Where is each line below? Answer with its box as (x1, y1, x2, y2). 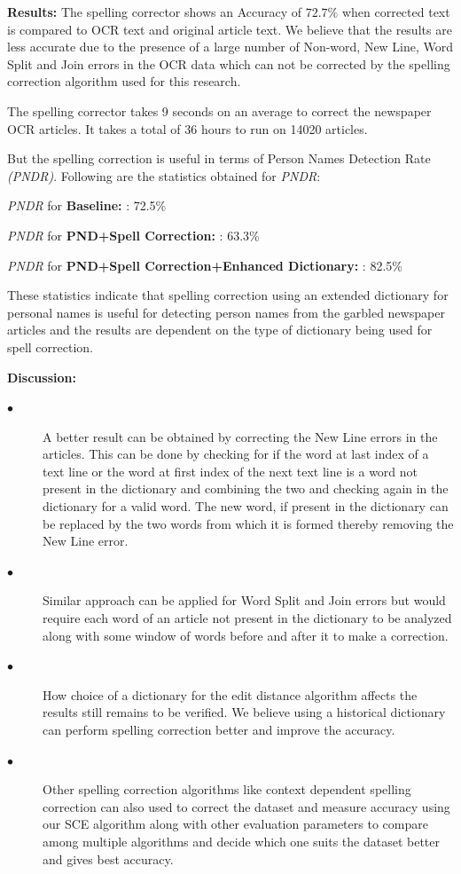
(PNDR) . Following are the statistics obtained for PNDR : (7, 166, 321, 185)
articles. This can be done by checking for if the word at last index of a (43, 445, 429, 463)
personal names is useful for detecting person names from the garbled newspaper (7, 303, 445, 321)
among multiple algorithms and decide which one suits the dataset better (43, 831, 440, 850)
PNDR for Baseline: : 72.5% (7, 196, 167, 215)
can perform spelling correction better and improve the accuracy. (43, 720, 395, 738)
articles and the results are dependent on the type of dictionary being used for (7, 320, 433, 339)
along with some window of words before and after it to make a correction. (43, 626, 449, 644)
